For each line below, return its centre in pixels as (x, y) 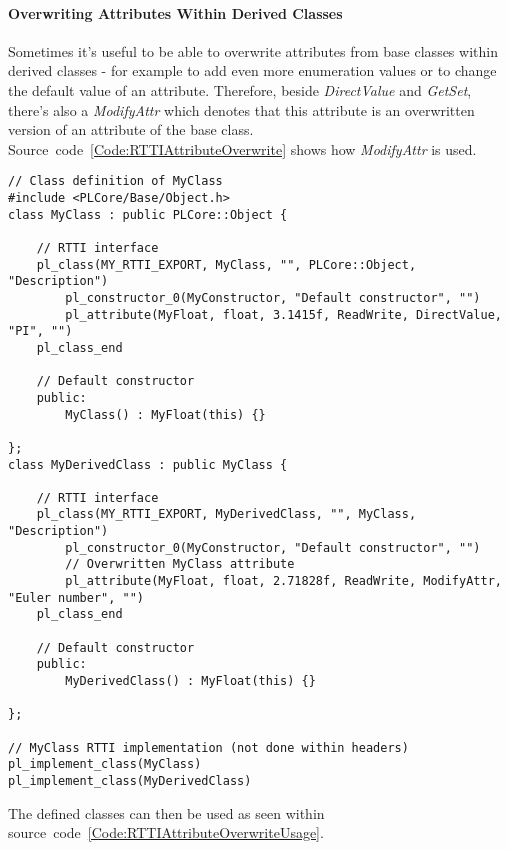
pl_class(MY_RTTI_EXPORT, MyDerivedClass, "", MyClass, (226, 514)
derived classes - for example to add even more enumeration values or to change (252, 70)
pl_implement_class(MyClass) (105, 764)
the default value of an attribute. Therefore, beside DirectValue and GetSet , (240, 89)
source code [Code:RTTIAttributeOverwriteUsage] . (166, 832)
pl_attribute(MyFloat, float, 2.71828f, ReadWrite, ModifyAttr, (283, 581)
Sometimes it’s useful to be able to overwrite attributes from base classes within (253, 50)
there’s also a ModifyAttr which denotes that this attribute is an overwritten (241, 109)
